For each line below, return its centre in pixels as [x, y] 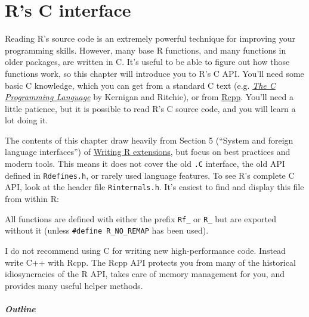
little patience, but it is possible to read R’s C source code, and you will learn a [150, 108]
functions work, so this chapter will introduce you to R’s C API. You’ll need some [154, 73]
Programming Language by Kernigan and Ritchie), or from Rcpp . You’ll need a [149, 97]
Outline [20, 308]
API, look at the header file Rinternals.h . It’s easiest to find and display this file [154, 187]
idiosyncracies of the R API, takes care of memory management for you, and [145, 274]
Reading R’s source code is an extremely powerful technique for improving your [150, 38]
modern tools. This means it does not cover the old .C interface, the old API [145, 164]
